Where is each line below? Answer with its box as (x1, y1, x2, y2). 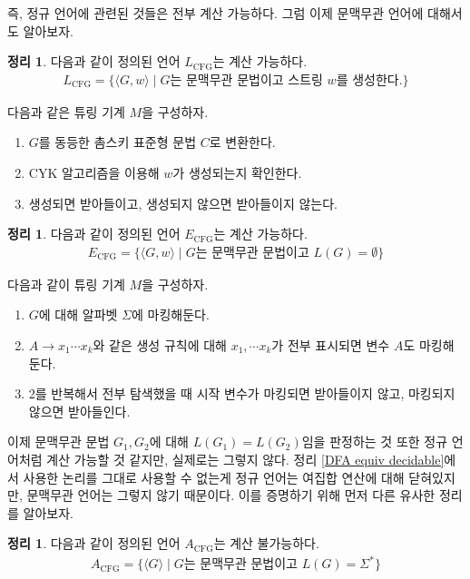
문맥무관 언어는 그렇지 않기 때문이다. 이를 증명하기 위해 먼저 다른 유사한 (26, 486, 436, 505)
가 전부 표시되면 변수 (271, 336, 390, 354)
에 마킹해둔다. (132, 305, 210, 324)
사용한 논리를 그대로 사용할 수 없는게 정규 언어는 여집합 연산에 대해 (23, 467, 405, 486)
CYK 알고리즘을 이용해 (28, 163, 160, 182)
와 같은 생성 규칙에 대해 (93, 336, 227, 354)
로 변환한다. (209, 132, 276, 152)
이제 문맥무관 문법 (7, 432, 110, 451)
